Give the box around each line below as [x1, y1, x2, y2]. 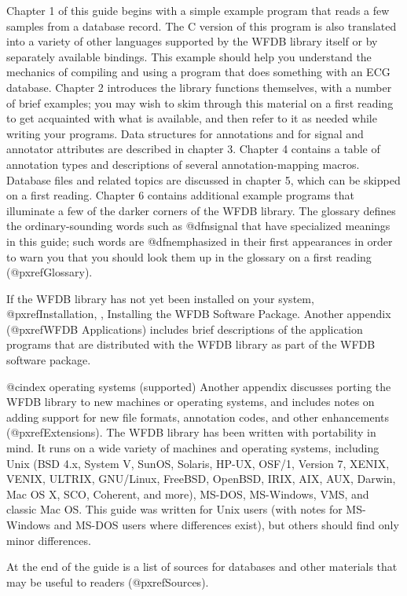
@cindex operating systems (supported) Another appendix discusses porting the [6, 378, 391, 394]
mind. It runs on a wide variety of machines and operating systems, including [6, 440, 379, 456]
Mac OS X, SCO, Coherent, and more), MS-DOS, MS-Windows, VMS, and [6, 485, 369, 502]
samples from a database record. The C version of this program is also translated [6, 17, 397, 34]
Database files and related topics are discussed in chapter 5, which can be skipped [6, 171, 401, 188]
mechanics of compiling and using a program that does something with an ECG [6, 64, 390, 80]
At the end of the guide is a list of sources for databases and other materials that [6, 558, 398, 575]
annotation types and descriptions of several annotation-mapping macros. [6, 155, 360, 172]
